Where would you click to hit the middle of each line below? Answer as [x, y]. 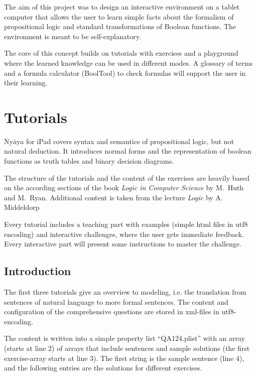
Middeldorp [22, 207]
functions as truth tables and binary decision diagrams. [89, 161]
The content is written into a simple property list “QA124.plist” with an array [125, 338]
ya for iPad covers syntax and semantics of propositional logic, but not [125, 141]
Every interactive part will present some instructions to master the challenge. [123, 244]
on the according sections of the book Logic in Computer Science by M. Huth [124, 187]
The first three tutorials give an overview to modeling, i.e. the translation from [125, 292]
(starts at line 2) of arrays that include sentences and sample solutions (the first [127, 348]
